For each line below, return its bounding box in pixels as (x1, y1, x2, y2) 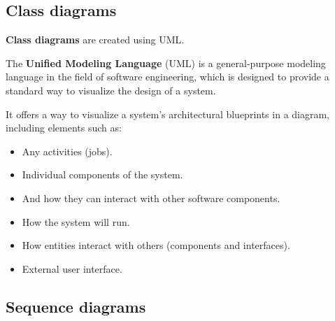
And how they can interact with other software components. (22, 190, 280, 205)
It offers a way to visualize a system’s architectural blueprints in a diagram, (6, 106, 330, 121)
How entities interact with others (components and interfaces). (22, 238, 290, 252)
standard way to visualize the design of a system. (6, 83, 216, 97)
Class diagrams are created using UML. (6, 32, 185, 47)
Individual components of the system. (22, 167, 183, 182)
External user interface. (22, 261, 122, 276)
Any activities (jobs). (22, 143, 113, 158)
